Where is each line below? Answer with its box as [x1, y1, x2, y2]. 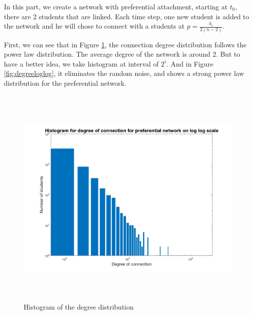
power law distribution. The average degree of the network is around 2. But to [4, 49, 240, 59]
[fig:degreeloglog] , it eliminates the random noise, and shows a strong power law [4, 68, 244, 78]
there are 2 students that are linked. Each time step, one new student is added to [4, 11, 250, 21]
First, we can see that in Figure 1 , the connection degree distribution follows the [4, 39, 247, 49]
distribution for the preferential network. [4, 77, 126, 88]
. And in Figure [166, 58, 214, 69]
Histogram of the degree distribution [24, 301, 134, 312]
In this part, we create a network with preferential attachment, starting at [4, 1, 228, 11]
